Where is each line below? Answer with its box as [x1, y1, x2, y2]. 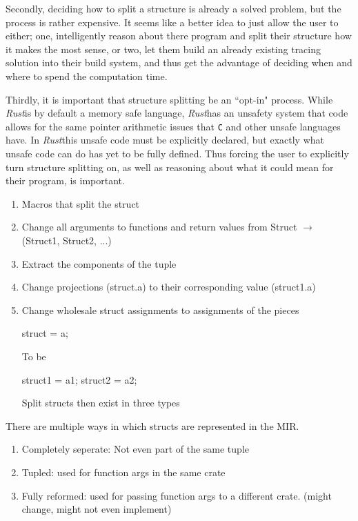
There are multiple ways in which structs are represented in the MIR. [6, 418, 299, 433]
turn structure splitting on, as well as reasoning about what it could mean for [6, 159, 334, 174]
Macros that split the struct [21, 196, 140, 210]
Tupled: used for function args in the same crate [21, 464, 226, 479]
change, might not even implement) [21, 502, 172, 516]
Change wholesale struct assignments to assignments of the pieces [21, 302, 299, 317]
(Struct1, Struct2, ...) [21, 233, 112, 247]
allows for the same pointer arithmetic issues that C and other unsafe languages [6, 119, 341, 133]
